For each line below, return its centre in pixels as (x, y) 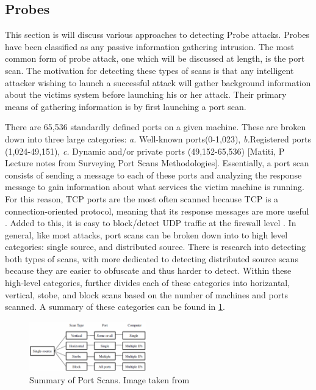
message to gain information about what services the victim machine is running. (155, 187)
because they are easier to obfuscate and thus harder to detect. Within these (148, 270)
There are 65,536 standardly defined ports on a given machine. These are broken (156, 127)
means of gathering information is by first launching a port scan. (126, 106)
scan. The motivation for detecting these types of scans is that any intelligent (149, 70)
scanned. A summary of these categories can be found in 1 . (115, 307)
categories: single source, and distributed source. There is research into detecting (156, 247)
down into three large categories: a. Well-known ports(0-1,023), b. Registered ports (158, 138)
